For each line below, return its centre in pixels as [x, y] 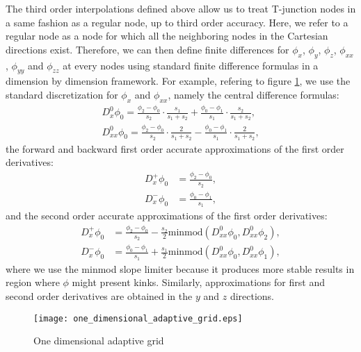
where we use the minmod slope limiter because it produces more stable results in [180, 268]
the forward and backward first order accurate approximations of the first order [175, 148]
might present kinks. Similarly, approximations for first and [198, 282]
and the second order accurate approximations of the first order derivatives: [167, 216]
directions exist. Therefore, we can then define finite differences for [147, 49]
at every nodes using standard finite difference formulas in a [191, 65]
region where [33, 282]
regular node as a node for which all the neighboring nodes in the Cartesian [167, 36]
